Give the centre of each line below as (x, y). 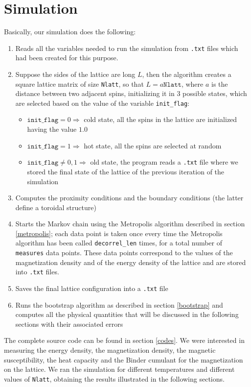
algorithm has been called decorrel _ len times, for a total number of (119, 243)
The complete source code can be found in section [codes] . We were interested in (124, 340)
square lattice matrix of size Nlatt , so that (80, 84)
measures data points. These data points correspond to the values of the (124, 253)
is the (220, 84)
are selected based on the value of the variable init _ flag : (102, 103)
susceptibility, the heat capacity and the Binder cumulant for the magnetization (124, 359)
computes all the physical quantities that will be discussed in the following (127, 314)
